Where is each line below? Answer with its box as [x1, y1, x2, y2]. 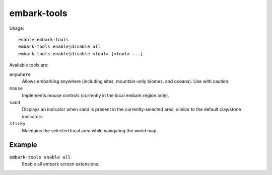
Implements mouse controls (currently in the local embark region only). [22, 92, 170, 98]
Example [9, 141, 37, 149]
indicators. [22, 113, 44, 119]
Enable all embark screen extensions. [22, 161, 100, 167]
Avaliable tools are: [9, 62, 49, 68]
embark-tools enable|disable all [18, 44, 101, 50]
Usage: [9, 25, 25, 31]
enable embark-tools [18, 37, 69, 42]
